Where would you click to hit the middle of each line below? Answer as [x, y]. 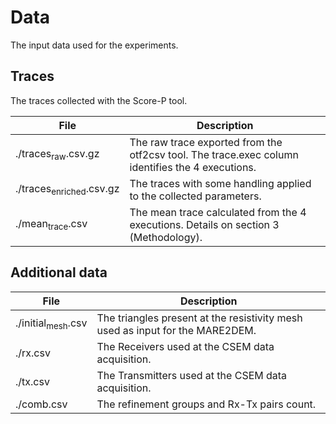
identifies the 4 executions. [193, 167]
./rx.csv [33, 353]
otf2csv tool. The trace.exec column [214, 154]
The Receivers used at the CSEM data [185, 346]
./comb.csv [41, 404]
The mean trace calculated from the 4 [218, 212]
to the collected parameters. [195, 196]
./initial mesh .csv [51, 324]
